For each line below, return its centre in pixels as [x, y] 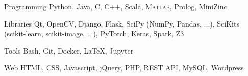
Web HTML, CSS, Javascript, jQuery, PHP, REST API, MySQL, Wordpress [124, 68]
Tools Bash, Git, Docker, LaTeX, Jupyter [69, 50]
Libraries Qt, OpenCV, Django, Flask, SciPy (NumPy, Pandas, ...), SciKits [122, 23]
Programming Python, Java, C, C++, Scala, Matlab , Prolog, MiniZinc [116, 6]
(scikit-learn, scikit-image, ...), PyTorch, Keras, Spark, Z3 [94, 33]
